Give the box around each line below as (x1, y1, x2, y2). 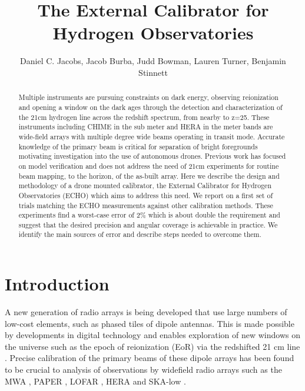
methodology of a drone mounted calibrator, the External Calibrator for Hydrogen (18, 181, 272, 191)
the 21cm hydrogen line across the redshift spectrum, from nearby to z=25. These (18, 112, 270, 122)
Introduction (5, 272, 110, 296)
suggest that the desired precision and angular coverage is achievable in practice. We (18, 219, 278, 229)
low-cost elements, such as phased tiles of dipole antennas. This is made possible (5, 317, 294, 329)
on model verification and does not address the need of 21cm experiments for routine (18, 161, 279, 171)
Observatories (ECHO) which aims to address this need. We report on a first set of (18, 190, 273, 200)
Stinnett (138, 66, 168, 78)
